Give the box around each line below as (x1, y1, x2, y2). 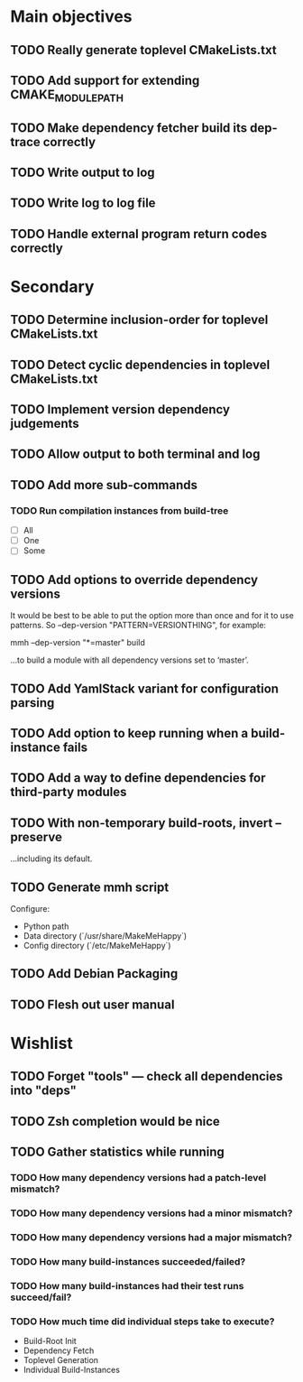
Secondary (10, 276, 95, 297)
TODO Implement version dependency (10, 402, 231, 417)
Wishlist (10, 1033, 73, 1053)
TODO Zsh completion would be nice (10, 1113, 220, 1129)
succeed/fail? (10, 1291, 72, 1303)
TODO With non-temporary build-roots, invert (10, 815, 273, 830)
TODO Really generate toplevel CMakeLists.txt (10, 42, 278, 58)
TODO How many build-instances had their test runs (10, 1279, 244, 1292)
